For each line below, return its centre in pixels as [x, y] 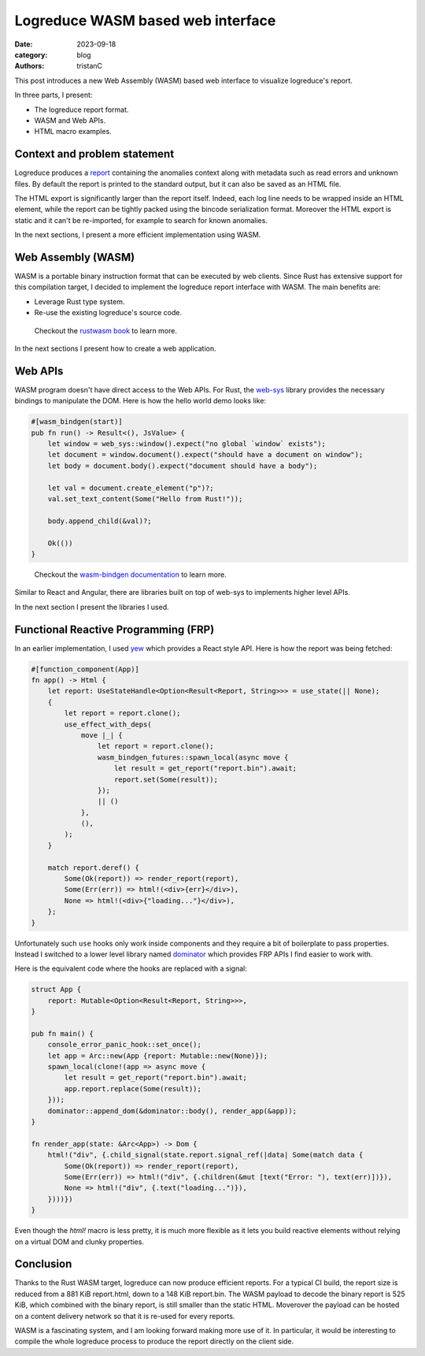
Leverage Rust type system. [79, 301]
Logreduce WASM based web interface [145, 20]
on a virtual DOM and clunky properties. [79, 1242]
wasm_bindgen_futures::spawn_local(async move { [193, 757]
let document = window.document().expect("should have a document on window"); [205, 455]
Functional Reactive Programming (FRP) [115, 629]
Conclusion [43, 1264]
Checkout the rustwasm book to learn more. [105, 330]
